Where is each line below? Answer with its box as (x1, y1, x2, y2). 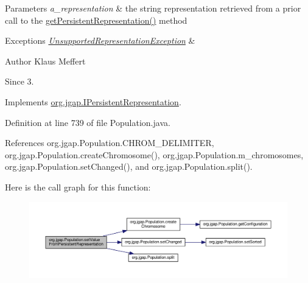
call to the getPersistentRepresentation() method (5, 13, 187, 26)
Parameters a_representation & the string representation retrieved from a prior (5, 2, 301, 14)
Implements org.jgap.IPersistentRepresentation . (5, 95, 181, 108)
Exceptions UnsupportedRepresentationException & (5, 34, 195, 47)
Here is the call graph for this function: (5, 180, 151, 193)
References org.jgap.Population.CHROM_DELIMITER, (5, 136, 214, 149)
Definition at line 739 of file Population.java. (5, 116, 170, 128)
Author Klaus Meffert (5, 54, 86, 67)
